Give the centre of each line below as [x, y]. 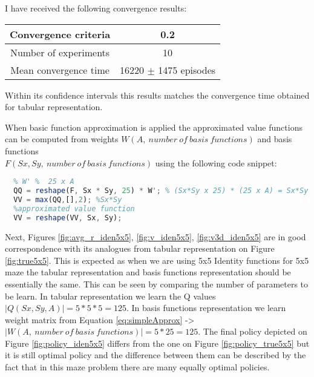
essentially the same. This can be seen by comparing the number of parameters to [157, 284]
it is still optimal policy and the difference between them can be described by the [155, 355]
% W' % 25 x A [44, 182]
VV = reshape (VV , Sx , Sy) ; [68, 218]
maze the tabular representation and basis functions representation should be [148, 272]
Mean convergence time [60, 70]
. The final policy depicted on [253, 331]
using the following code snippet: [216, 162]
